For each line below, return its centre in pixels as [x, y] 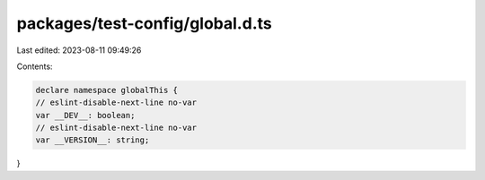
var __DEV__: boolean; [85, 115]
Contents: [35, 66]
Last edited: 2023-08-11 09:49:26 [79, 50]
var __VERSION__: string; [93, 140]
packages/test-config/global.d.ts [145, 23]
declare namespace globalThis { [107, 90]
